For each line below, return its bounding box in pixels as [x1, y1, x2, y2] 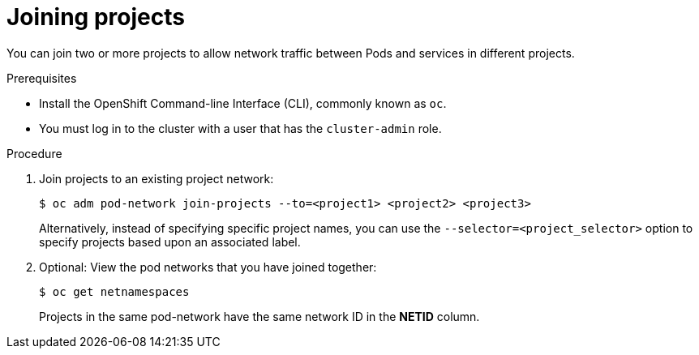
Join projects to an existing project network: [39, 171, 274, 186]
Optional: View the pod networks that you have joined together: [39, 259, 377, 274]
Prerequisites [6, 71, 77, 85]
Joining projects [6, 3, 185, 31]
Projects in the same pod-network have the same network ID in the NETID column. [39, 309, 480, 323]
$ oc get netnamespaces [39, 284, 190, 298]
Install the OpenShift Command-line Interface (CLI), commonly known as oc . [39, 96, 447, 110]
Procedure [6, 146, 62, 160]
